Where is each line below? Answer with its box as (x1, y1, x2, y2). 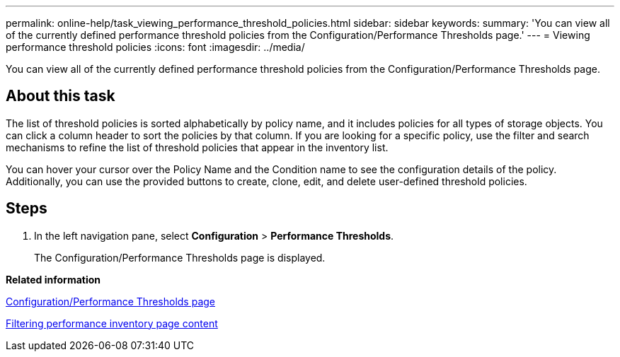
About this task (6, 87, 115, 105)
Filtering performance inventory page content (6, 317, 218, 329)
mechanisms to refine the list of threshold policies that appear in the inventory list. (6, 141, 389, 153)
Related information (6, 273, 101, 286)
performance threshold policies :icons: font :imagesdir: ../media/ (6, 41, 305, 53)
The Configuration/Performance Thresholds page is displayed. (34, 251, 326, 264)
